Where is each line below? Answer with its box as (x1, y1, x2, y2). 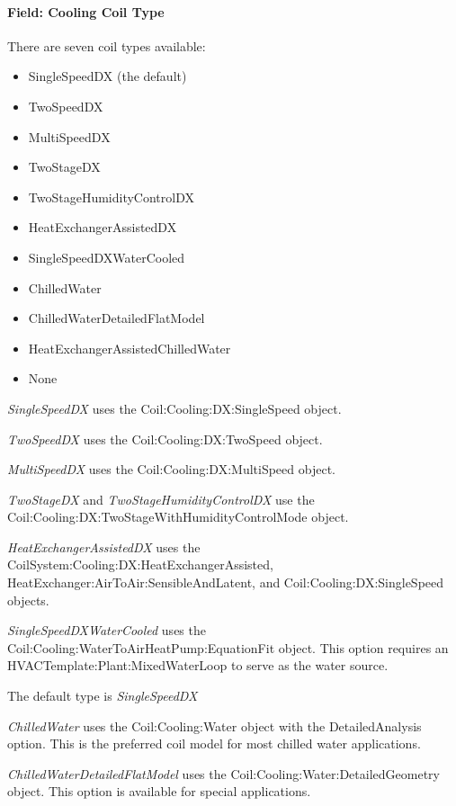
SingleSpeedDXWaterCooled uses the (7, 621, 206, 640)
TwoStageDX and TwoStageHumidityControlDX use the (7, 489, 315, 508)
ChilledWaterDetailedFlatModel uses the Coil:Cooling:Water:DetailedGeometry (7, 764, 440, 783)
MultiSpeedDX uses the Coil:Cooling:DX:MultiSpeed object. (7, 460, 335, 479)
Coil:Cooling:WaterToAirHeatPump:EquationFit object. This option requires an (7, 638, 449, 657)
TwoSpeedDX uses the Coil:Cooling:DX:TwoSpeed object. (7, 429, 323, 448)
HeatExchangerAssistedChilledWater (28, 338, 231, 357)
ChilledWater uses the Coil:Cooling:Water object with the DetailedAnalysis (7, 716, 422, 735)
